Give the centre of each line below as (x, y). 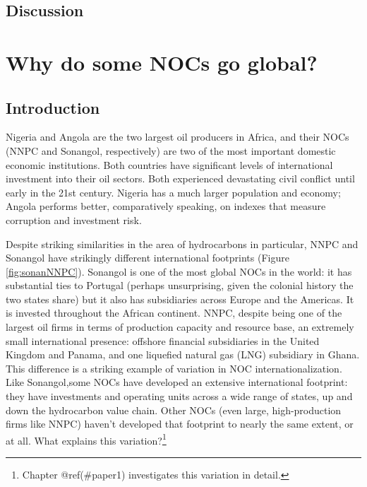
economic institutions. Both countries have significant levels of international (169, 164)
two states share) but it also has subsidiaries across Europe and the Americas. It (180, 299)
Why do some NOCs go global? (162, 62)
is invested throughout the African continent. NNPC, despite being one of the (174, 313)
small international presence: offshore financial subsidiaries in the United (163, 340)
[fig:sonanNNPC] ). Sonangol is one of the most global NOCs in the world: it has (179, 271)
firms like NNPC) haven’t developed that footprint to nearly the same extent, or (180, 424)
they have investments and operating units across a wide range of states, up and (179, 396)
